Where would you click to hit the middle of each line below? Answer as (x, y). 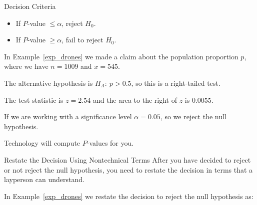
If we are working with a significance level (68, 116)
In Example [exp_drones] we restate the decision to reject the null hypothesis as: (129, 196)
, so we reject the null (193, 116)
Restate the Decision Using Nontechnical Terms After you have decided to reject (127, 159)
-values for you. (110, 143)
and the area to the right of (135, 100)
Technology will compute (42, 143)
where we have (26, 66)
